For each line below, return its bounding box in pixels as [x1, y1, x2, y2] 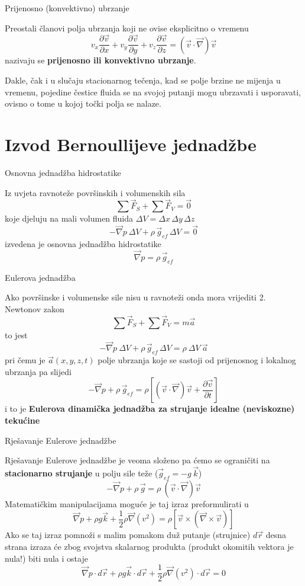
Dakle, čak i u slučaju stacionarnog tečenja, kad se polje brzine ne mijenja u [5, 74, 281, 87]
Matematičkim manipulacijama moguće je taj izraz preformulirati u [5, 497, 249, 510]
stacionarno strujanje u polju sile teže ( [5, 466, 158, 479]
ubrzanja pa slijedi [5, 365, 72, 377]
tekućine [5, 414, 40, 426]
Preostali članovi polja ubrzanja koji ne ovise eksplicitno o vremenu [5, 21, 249, 34]
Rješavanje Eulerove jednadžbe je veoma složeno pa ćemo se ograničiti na [5, 454, 270, 466]
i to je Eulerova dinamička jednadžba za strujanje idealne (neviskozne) [5, 402, 295, 415]
